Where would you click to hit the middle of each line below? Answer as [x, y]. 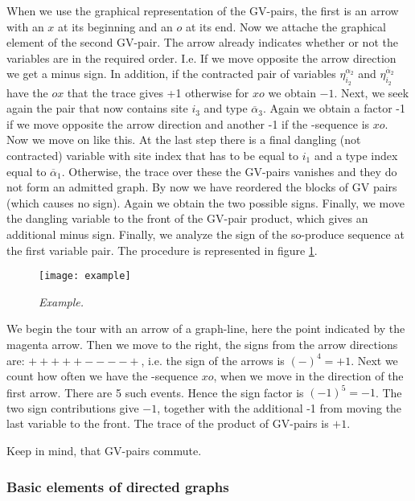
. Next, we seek [372, 92]
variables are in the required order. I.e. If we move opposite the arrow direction [201, 57]
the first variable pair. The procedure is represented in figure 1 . [162, 250]
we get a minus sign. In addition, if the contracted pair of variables [171, 74]
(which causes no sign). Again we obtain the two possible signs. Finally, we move [205, 202]
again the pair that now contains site [97, 108]
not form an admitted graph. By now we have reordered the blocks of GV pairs [202, 187]
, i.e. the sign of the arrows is [213, 360]
